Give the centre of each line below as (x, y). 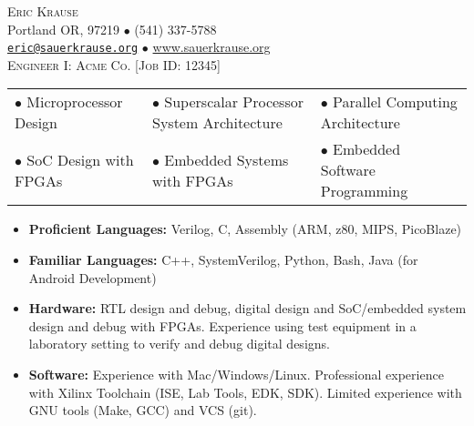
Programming (364, 191)
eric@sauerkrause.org (73, 49)
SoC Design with (80, 159)
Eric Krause (43, 11)
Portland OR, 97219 (63, 29)
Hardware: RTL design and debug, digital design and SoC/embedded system (247, 308)
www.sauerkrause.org (211, 47)
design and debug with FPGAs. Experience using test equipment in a (222, 325)
